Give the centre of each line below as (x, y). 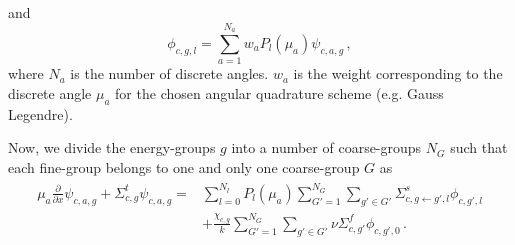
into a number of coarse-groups (326, 147)
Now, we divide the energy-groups (112, 147)
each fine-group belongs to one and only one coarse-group (184, 166)
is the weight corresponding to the (398, 73)
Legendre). (40, 113)
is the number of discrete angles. (169, 73)
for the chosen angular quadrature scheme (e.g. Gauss (279, 92)
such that (479, 147)
